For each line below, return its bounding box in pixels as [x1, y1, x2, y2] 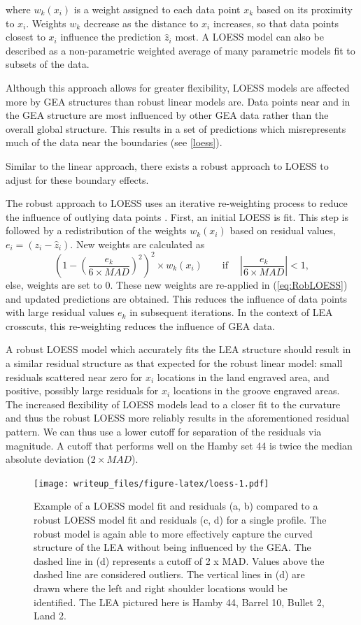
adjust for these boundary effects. [6, 172, 149, 187]
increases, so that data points [213, 15, 339, 30]
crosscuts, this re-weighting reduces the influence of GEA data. [6, 318, 275, 333]
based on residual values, [229, 223, 336, 238]
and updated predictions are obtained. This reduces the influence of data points [6, 291, 348, 306]
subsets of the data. [6, 57, 90, 71]
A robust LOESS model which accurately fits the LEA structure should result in [6, 342, 351, 357]
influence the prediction [60, 29, 162, 44]
